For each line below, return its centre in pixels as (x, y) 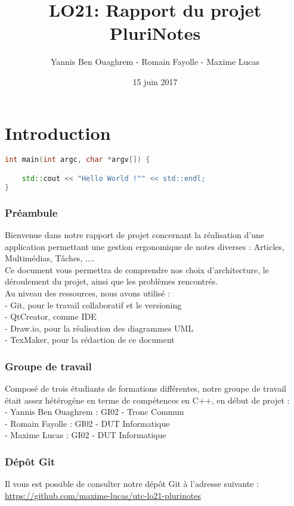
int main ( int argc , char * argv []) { (78, 160)
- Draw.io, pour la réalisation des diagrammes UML (99, 328)
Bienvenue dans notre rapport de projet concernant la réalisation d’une (135, 234)
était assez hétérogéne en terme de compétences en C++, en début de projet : (147, 400)
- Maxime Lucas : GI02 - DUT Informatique (86, 435)
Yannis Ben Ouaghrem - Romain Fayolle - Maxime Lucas (155, 62)
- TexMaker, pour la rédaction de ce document (90, 340)
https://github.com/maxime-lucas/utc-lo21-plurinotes (103, 495)
